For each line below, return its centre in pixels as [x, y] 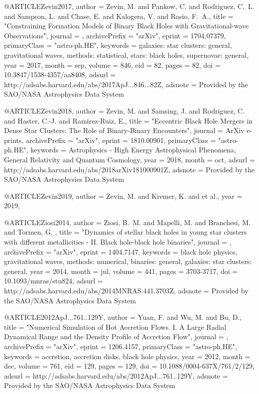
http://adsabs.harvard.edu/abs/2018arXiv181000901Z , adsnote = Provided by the [129, 169]
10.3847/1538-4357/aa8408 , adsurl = [60, 74]
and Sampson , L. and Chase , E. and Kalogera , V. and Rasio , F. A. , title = [119, 16]
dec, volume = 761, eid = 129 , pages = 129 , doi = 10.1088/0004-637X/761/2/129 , [129, 366]
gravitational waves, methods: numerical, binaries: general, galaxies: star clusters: [128, 261]
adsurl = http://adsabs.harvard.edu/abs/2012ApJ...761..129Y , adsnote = [116, 375]
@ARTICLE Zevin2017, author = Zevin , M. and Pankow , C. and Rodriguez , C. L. [129, 6]
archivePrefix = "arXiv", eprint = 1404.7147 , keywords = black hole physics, [121, 251]
